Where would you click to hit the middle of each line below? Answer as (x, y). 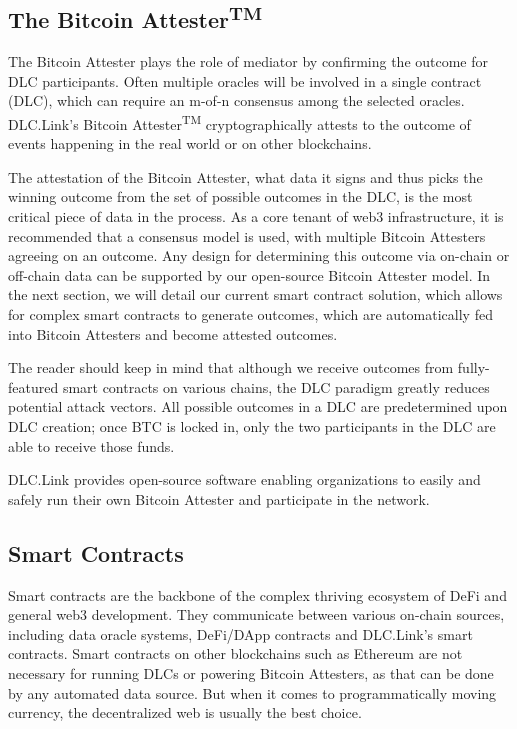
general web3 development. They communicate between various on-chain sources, (256, 614)
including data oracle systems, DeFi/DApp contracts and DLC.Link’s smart (240, 633)
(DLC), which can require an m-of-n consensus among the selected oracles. (236, 100)
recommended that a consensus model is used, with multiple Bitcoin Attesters (247, 235)
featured (33, 386)
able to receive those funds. (91, 445)
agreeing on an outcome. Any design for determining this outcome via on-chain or (259, 255)
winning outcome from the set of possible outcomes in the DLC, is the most (240, 196)
